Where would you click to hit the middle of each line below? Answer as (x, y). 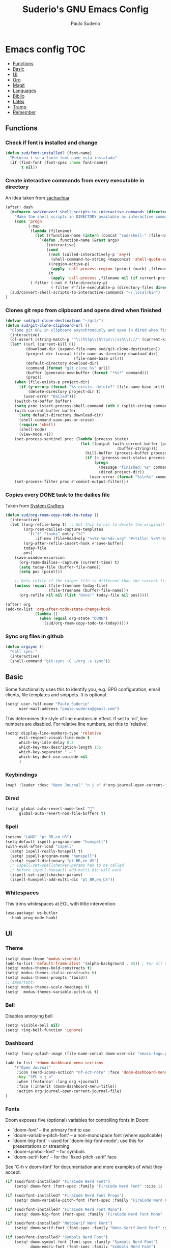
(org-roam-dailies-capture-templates (63, 529)
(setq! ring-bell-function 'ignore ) (44, 1030)
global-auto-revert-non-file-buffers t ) (62, 813)
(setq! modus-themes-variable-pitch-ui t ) (52, 992)
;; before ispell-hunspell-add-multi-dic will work (66, 870)
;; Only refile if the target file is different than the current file (92, 581)
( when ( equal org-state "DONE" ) (74, 619)
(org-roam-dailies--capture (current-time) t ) (69, 562)
